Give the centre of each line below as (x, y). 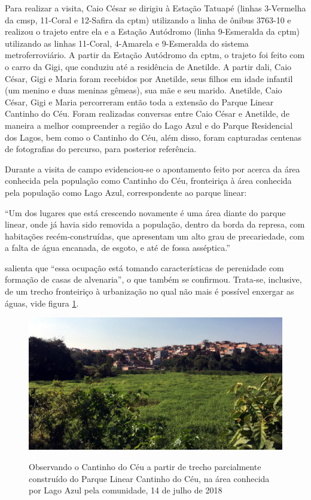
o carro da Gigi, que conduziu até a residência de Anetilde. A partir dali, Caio (148, 66)
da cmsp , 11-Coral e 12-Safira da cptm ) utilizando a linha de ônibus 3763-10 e (148, 19)
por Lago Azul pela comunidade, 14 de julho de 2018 (126, 490)
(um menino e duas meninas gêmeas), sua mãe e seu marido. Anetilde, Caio (144, 90)
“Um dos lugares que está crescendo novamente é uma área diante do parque (145, 212)
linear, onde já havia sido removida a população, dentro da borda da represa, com (155, 224)
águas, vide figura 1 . (42, 303)
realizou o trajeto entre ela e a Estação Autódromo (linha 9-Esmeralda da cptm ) (153, 31)
